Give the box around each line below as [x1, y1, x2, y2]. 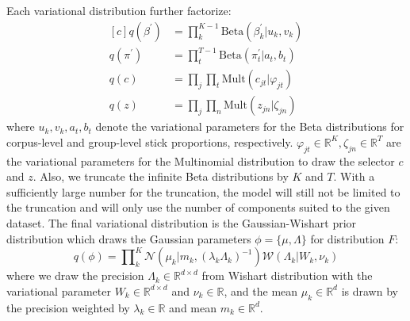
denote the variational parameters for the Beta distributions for [95, 118, 404, 135]
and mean [169, 299, 216, 315]
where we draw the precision [6, 267, 144, 284]
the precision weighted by [6, 299, 130, 315]
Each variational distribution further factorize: [6, 2, 232, 18]
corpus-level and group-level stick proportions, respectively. [6, 133, 293, 150]
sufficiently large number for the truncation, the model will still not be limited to [6, 183, 400, 200]
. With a [333, 168, 375, 185]
